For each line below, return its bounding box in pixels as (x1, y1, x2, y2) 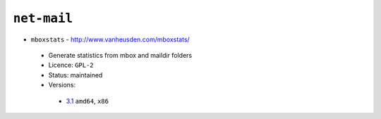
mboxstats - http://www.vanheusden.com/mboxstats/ (30, 35, 190, 44)
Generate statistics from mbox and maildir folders (48, 51, 193, 59)
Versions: (48, 81, 76, 89)
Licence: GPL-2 (48, 61, 95, 70)
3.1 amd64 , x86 (66, 96, 109, 105)
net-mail (13, 11, 73, 26)
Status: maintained (48, 70, 103, 79)
